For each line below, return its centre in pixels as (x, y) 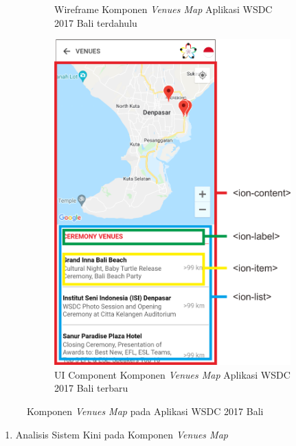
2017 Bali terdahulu (96, 22)
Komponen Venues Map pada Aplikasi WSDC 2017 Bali (145, 411)
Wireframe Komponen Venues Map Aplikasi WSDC (163, 9)
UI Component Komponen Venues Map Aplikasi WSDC (172, 374)
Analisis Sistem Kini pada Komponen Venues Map (122, 434)
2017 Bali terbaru (91, 388)
